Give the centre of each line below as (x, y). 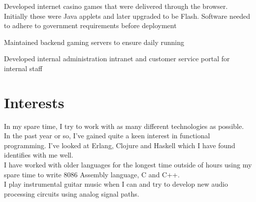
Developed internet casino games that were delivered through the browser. (116, 6)
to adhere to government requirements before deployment (90, 25)
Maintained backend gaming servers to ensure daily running (94, 42)
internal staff (23, 68)
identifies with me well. (39, 155)
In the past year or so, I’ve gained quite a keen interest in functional (107, 136)
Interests (34, 102)
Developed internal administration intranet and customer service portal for (117, 59)
